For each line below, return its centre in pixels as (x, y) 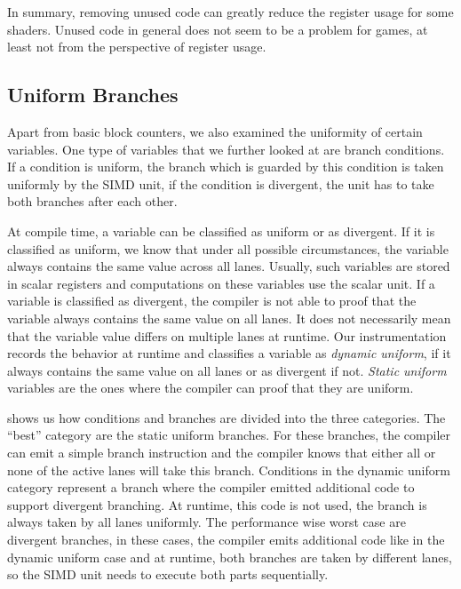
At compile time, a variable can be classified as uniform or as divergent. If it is (221, 231)
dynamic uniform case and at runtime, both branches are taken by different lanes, (230, 557)
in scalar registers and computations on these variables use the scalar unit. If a (221, 283)
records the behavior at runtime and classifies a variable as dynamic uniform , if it (229, 353)
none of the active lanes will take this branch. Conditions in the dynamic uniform (229, 470)
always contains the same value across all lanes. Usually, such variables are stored (229, 266)
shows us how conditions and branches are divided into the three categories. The (227, 417)
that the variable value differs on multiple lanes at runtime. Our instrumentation (227, 335)
